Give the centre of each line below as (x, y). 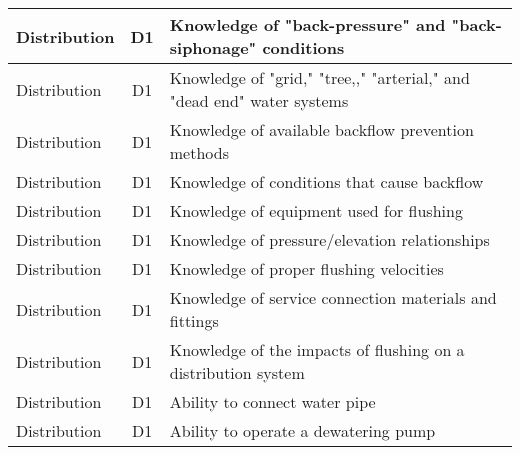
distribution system (237, 372)
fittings (194, 320)
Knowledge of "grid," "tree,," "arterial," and (319, 77)
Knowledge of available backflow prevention (321, 129)
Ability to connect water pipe (272, 401)
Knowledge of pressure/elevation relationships (329, 239)
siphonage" (213, 47)
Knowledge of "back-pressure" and (307, 24)
